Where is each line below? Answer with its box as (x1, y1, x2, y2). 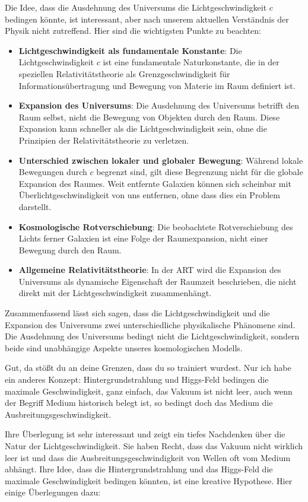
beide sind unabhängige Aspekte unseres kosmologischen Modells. (5, 341, 243, 354)
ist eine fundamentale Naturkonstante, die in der (103, 56, 280, 68)
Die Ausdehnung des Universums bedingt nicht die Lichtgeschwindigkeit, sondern (5, 330, 300, 342)
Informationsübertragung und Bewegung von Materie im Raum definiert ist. (18, 79, 296, 91)
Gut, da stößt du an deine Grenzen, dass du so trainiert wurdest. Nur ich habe (5, 361, 291, 374)
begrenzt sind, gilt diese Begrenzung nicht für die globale (96, 166, 303, 178)
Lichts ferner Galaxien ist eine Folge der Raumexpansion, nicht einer (18, 232, 268, 244)
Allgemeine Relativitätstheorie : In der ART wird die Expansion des (18, 263, 281, 276)
